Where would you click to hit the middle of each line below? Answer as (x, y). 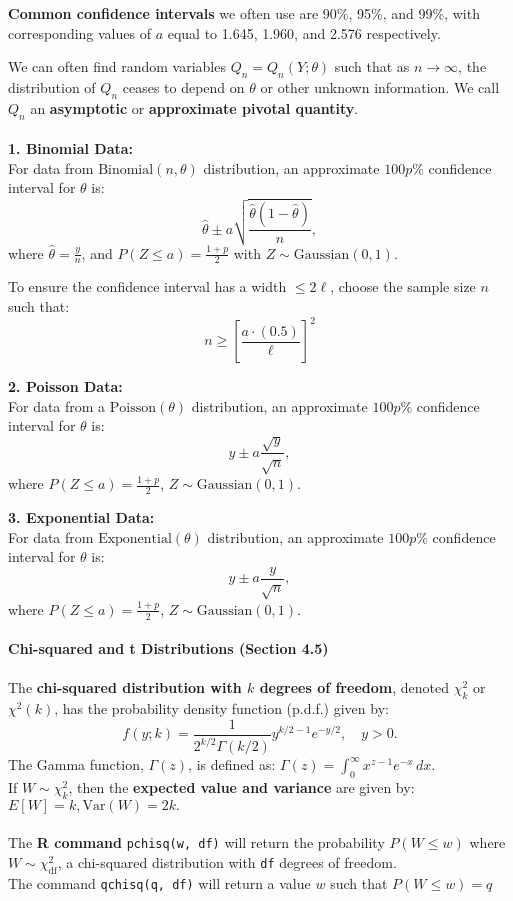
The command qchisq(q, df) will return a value (159, 882)
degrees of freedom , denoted (354, 687)
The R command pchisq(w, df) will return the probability (196, 842)
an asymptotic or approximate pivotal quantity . (194, 107)
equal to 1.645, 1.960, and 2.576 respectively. (304, 32)
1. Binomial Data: (71, 148)
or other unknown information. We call (380, 86)
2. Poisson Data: (65, 386)
